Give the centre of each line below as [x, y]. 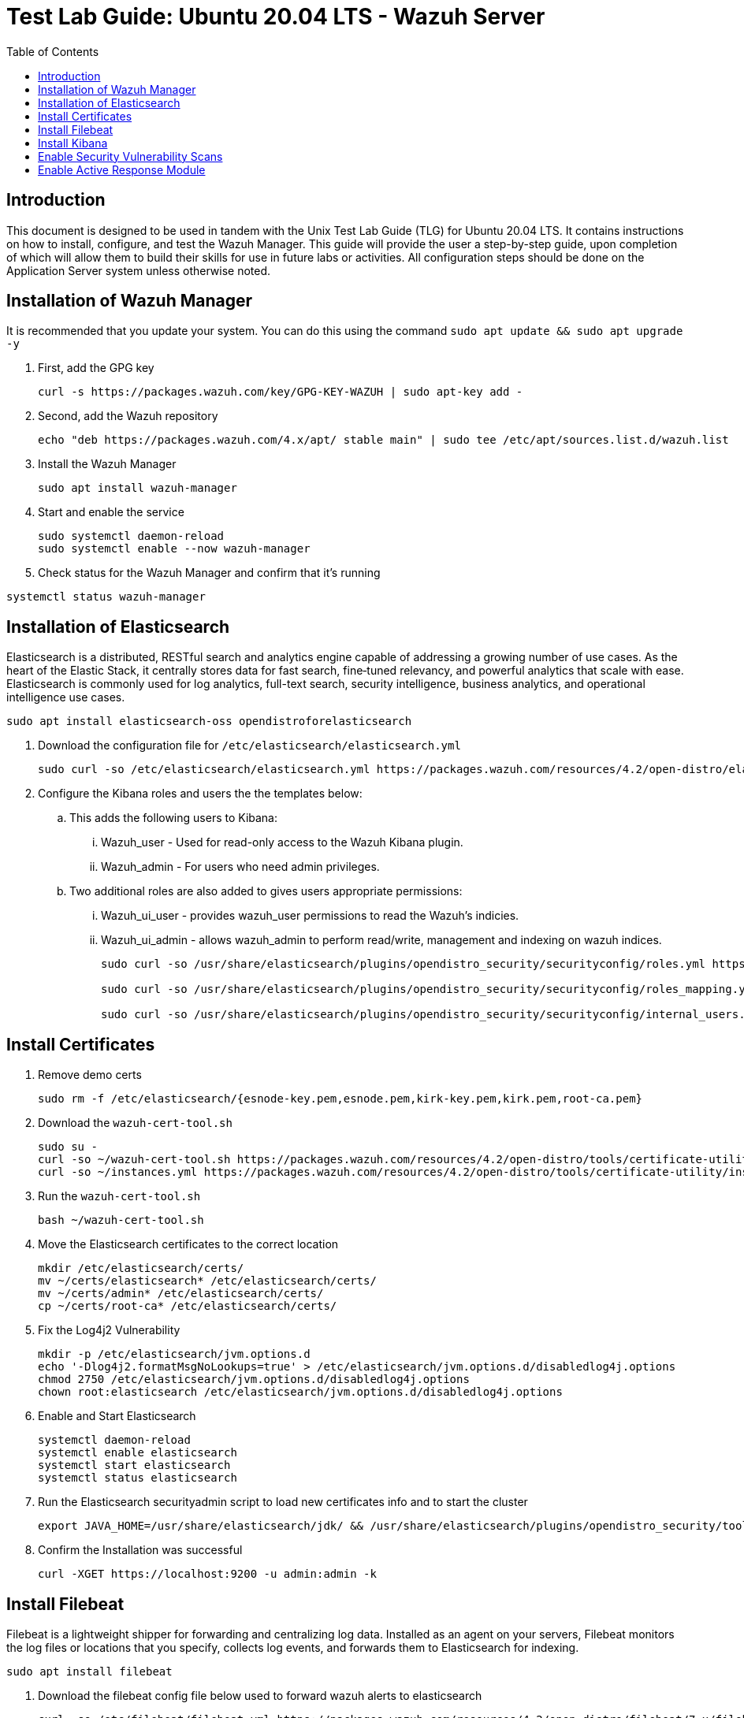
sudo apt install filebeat [89, 1671]
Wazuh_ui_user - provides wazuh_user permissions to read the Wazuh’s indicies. [310, 916]
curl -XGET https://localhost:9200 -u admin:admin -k [207, 1574]
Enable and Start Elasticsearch [117, 1416]
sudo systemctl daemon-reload [131, 536]
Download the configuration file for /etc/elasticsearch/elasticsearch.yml [249, 746]
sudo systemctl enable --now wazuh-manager [174, 549]
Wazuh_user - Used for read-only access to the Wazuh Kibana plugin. [282, 842]
